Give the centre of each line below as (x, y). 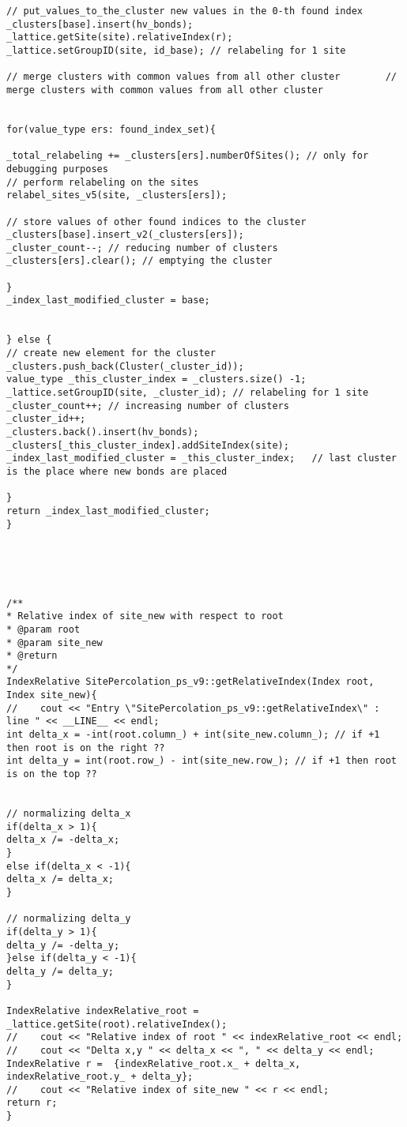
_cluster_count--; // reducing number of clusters (142, 248)
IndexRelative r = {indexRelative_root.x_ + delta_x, (154, 1063)
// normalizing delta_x (69, 814)
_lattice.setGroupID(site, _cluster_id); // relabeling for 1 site (188, 393)
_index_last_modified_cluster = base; (108, 301)
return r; (32, 1103)
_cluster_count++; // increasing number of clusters (148, 406)
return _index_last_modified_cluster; (108, 511)
